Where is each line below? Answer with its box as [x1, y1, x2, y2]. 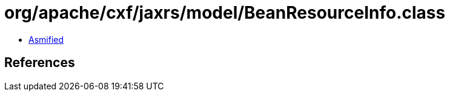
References [4, 55, 75, 71]
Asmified [28, 34, 64, 45]
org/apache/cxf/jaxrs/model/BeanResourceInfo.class [4, 2, 446, 23]
